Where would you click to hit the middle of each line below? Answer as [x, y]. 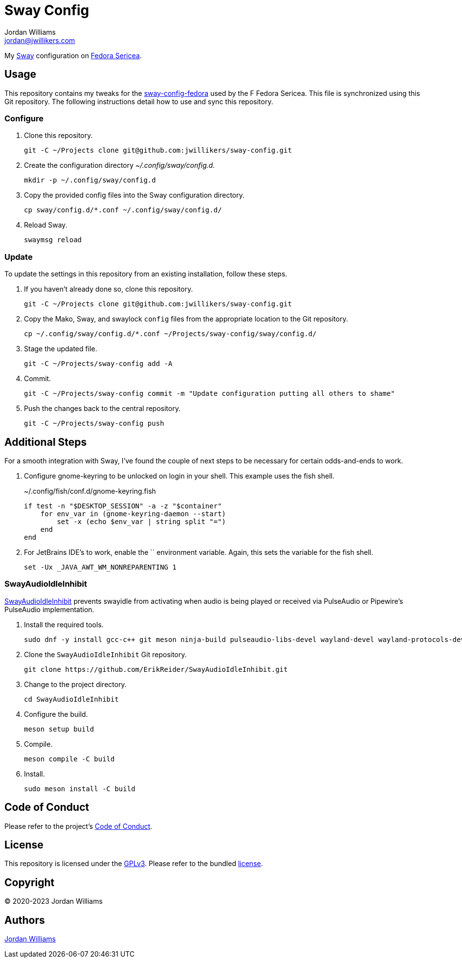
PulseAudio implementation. [49, 609]
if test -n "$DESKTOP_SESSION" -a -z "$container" [123, 506]
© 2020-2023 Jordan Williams [54, 901]
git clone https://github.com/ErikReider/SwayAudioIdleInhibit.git [156, 669]
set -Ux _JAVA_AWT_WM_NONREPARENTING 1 [100, 567]
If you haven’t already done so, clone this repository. [109, 289]
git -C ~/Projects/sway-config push [94, 424]
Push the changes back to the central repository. [102, 409]
